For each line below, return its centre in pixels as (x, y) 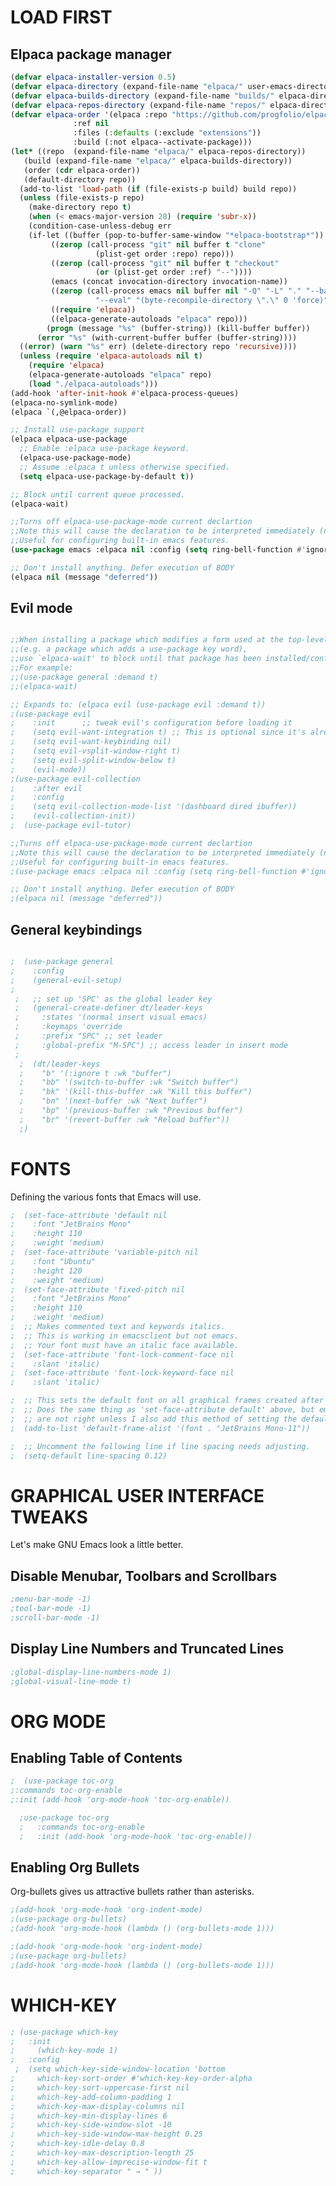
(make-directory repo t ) (80, 207)
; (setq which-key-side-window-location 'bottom (120, 2069)
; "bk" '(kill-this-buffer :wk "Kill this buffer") (136, 1092)
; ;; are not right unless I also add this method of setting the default (171, 1419)
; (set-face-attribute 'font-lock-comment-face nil (122, 1354)
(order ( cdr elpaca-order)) (82, 170)
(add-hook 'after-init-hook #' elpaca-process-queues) (125, 393)
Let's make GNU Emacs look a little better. (97, 1545)
